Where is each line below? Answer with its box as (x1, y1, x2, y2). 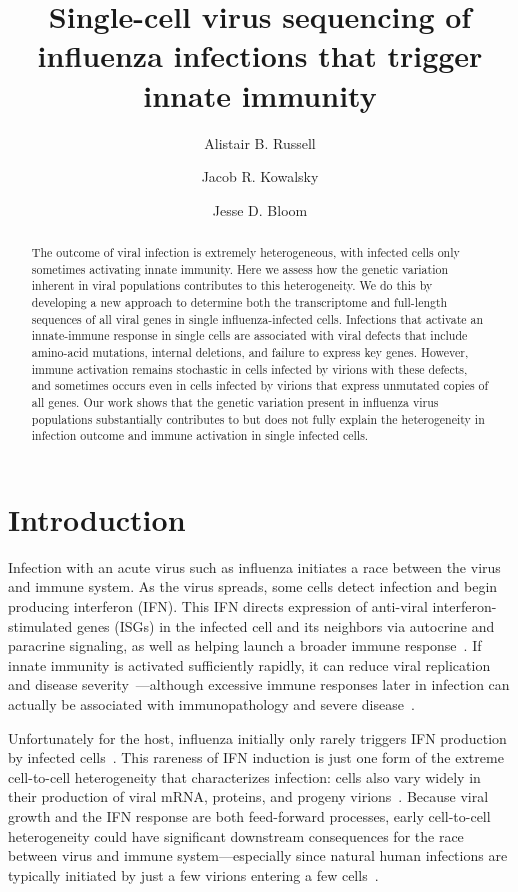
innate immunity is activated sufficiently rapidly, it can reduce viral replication (8, 654, 491, 675)
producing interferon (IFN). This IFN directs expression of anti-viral (8, 596, 428, 617)
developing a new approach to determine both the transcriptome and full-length (31, 294, 448, 311)
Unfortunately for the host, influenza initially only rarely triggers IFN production (8, 727, 507, 748)
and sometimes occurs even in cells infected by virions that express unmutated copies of (31, 377, 489, 394)
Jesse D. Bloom (212, 199, 308, 220)
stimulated (8, 615, 73, 636)
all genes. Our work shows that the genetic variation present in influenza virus (31, 393, 439, 410)
